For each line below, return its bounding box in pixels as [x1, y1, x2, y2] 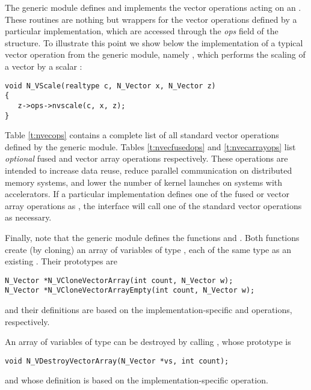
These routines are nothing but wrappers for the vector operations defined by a [5, 13, 297, 25]
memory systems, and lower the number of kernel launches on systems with [5, 175, 283, 188]
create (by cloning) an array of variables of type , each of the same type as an [5, 243, 291, 255]
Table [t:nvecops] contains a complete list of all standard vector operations [5, 129, 279, 141]
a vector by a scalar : [5, 59, 82, 72]
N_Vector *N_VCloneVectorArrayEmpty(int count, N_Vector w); [5, 286, 255, 295]
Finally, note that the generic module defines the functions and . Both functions [5, 231, 300, 243]
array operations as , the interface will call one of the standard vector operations [5, 199, 302, 212]
